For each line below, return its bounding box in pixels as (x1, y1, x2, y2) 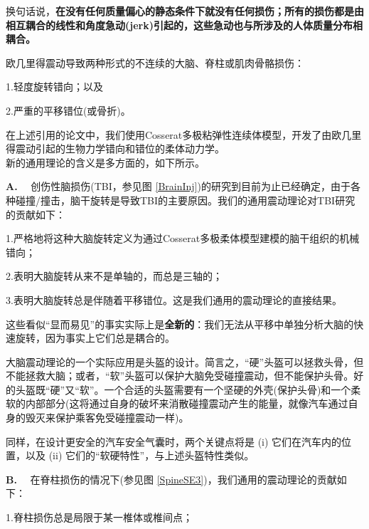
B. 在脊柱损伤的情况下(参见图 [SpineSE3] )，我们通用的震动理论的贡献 (6, 471, 337, 486)
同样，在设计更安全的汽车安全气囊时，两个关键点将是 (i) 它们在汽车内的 (6, 434, 342, 449)
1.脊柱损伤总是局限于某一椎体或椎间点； (6, 510, 193, 525)
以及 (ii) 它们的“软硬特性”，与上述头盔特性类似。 (25, 448, 255, 463)
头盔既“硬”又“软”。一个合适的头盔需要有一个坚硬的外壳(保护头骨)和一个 (15, 382, 351, 397)
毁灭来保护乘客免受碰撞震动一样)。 (25, 410, 189, 425)
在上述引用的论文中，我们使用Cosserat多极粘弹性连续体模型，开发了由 (6, 127, 332, 142)
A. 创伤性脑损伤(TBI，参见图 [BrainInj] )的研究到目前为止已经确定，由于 (6, 179, 351, 194)
